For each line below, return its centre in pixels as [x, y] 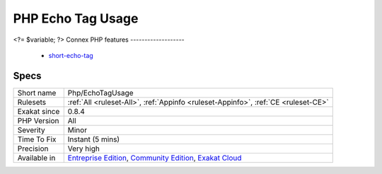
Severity [31, 129]
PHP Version [38, 120]
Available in [36, 158]
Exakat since [39, 111]
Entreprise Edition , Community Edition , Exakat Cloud [155, 158]
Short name [37, 93]
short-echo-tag [71, 55]
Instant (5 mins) [94, 139]
